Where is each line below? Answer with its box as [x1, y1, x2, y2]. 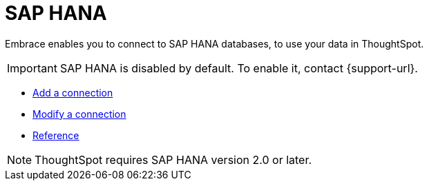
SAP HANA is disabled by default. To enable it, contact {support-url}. [59, 61, 418, 75]
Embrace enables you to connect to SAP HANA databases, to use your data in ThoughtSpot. [5, 37, 424, 50]
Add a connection [32, 86, 113, 99]
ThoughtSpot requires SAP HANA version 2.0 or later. [35, 152, 312, 167]
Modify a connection [32, 107, 126, 120]
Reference [32, 129, 79, 141]
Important [7, 61, 57, 75]
